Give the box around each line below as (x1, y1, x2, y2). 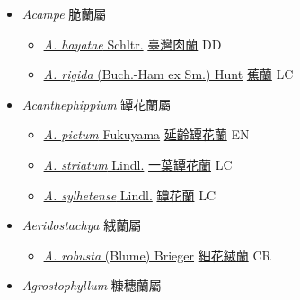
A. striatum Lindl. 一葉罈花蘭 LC (43, 154, 233, 173)
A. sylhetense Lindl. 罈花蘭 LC (43, 185, 216, 204)
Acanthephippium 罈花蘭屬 (22, 94, 172, 113)
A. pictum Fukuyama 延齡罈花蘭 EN (43, 125, 250, 144)
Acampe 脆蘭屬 (22, 4, 107, 22)
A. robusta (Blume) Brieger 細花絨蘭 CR (43, 245, 271, 264)
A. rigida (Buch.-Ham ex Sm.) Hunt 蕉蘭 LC (43, 65, 294, 84)
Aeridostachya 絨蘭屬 (22, 216, 142, 234)
